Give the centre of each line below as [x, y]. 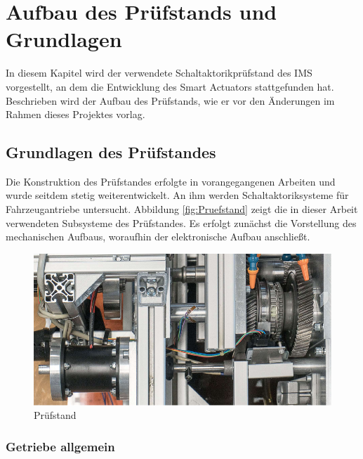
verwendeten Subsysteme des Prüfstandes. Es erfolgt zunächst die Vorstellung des [181, 222]
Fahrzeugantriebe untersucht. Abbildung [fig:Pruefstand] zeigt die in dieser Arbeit [182, 209]
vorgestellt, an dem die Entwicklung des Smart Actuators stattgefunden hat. [170, 86]
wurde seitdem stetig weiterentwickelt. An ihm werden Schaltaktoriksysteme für [177, 195]
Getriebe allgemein [60, 446]
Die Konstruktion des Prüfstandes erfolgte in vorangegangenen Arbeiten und [171, 181]
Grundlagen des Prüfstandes [111, 152]
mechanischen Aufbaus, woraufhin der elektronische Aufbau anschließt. [158, 237]
